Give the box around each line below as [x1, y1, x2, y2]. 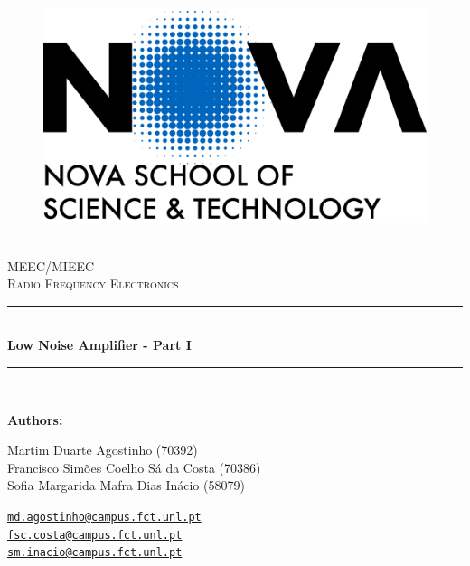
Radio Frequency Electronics [7, 274, 179, 293]
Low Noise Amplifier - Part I [7, 335, 192, 354]
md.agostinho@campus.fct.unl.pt [7, 511, 202, 524]
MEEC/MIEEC [7, 256, 95, 275]
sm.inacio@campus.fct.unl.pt [7, 546, 183, 560]
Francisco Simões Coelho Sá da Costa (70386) [7, 458, 261, 476]
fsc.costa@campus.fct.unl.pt [7, 528, 183, 542]
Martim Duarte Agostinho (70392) [7, 440, 198, 459]
